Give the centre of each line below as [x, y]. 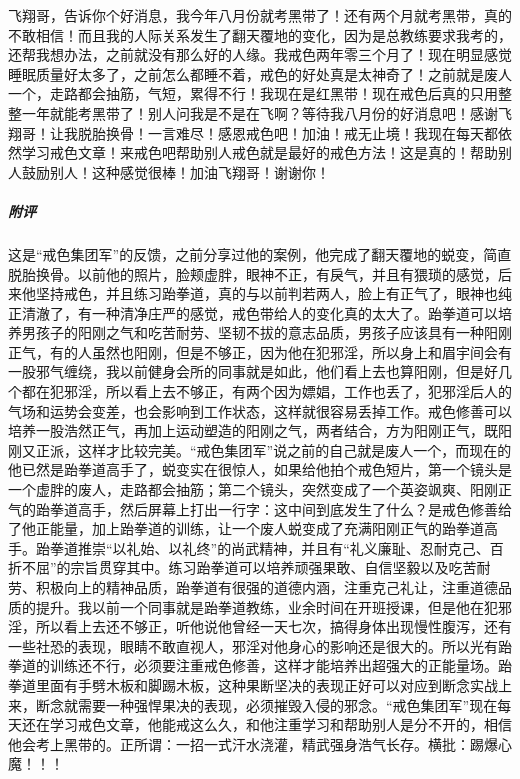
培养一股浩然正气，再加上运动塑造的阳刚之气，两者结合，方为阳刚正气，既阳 [260, 430]
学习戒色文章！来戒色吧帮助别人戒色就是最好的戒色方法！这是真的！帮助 [259, 152]
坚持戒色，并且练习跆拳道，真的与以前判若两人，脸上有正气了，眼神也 [266, 293]
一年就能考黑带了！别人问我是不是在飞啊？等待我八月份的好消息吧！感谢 [259, 112]
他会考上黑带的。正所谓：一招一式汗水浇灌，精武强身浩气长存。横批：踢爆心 [260, 743]
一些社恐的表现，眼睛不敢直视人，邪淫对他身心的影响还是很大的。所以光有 [253, 645]
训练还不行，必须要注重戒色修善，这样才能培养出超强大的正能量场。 [273, 665]
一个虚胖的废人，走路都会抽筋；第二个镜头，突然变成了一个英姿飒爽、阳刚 [253, 489]
